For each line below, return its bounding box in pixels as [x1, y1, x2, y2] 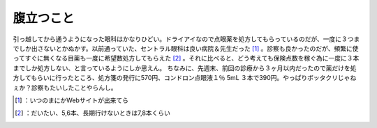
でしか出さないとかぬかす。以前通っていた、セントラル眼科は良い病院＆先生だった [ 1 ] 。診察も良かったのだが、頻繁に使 [13, 44, 359, 52]
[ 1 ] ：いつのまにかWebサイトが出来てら [15, 96, 129, 104]
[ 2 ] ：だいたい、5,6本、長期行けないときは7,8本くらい [15, 109, 171, 118]
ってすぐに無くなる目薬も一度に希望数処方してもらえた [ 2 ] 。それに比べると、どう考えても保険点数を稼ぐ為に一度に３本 [13, 54, 360, 63]
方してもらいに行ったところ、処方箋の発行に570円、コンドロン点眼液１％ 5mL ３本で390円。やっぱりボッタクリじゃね [13, 74, 357, 82]
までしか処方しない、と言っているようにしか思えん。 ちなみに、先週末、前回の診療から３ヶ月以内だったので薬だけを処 [13, 63, 357, 72]
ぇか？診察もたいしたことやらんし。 [13, 83, 117, 92]
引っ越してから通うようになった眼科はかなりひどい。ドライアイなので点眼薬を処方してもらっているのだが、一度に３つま [13, 35, 360, 43]
